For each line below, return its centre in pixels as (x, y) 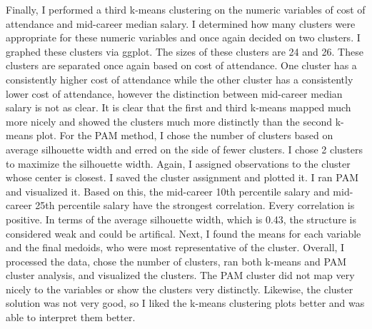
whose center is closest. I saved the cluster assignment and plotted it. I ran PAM (182, 177)
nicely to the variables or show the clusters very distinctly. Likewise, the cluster (180, 289)
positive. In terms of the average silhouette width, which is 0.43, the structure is (181, 219)
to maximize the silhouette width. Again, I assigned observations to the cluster (178, 163)
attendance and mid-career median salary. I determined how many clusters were (181, 23)
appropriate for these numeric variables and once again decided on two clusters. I (183, 37)
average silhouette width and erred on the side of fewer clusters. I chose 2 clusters (185, 149)
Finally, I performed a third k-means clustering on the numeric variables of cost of (186, 9)
